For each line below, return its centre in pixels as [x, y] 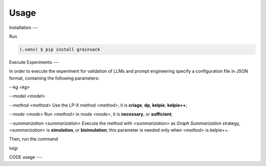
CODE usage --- [26, 157]
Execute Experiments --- [34, 62]
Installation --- [24, 28]
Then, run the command [34, 139]
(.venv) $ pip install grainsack [60, 49]
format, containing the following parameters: [54, 78]
